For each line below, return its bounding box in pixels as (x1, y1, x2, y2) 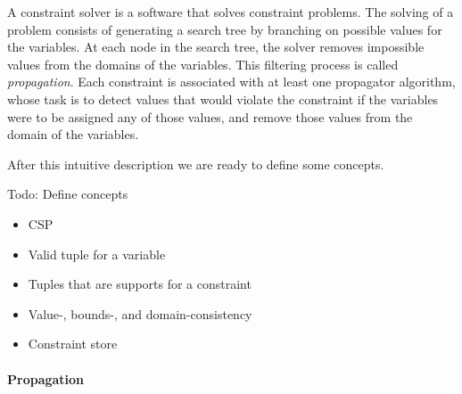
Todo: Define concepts (7, 185, 128, 203)
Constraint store (28, 334, 118, 353)
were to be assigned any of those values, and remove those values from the (7, 107, 413, 126)
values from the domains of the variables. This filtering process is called (7, 54, 399, 73)
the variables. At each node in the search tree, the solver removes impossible (7, 37, 425, 56)
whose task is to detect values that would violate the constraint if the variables (7, 89, 439, 108)
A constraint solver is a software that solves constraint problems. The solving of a (7, 3, 454, 21)
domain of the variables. (7, 125, 139, 144)
